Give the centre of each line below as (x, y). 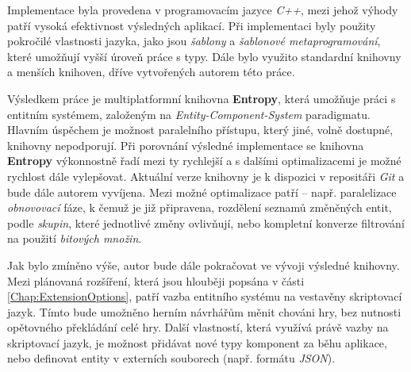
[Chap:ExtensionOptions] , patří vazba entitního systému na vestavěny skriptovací (205, 296)
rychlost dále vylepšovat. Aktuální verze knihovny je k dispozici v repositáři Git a (206, 176)
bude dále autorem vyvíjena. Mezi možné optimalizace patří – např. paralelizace (202, 192)
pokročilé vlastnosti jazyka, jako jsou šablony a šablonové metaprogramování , (194, 41)
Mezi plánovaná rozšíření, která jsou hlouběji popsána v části (156, 280)
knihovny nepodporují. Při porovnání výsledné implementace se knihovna (186, 145)
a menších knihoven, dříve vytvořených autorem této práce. (151, 72)
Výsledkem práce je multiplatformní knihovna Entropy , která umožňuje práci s (202, 98)
